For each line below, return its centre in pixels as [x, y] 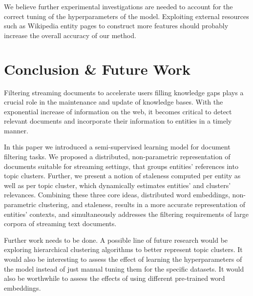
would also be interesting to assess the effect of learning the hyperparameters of [123, 259]
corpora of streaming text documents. [60, 223]
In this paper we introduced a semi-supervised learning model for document [117, 147]
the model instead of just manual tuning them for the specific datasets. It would [124, 268]
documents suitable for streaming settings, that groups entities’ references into [121, 166]
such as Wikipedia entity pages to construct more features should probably [116, 26]
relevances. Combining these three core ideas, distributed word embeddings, [117, 195]
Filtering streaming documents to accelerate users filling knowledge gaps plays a [124, 92]
